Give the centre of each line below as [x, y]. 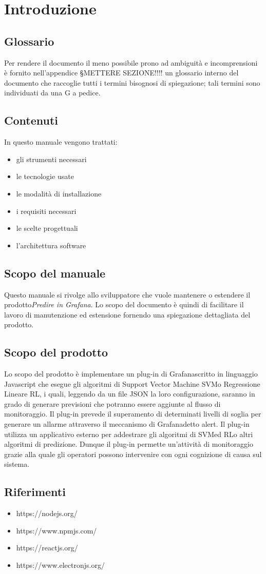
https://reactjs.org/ [47, 548]
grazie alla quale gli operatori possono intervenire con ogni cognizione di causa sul [133, 454]
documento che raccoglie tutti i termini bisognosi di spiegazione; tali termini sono [132, 82]
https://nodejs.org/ [47, 513]
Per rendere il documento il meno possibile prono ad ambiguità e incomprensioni [131, 62]
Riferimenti [35, 492]
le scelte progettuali [47, 228]
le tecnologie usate [45, 176]
